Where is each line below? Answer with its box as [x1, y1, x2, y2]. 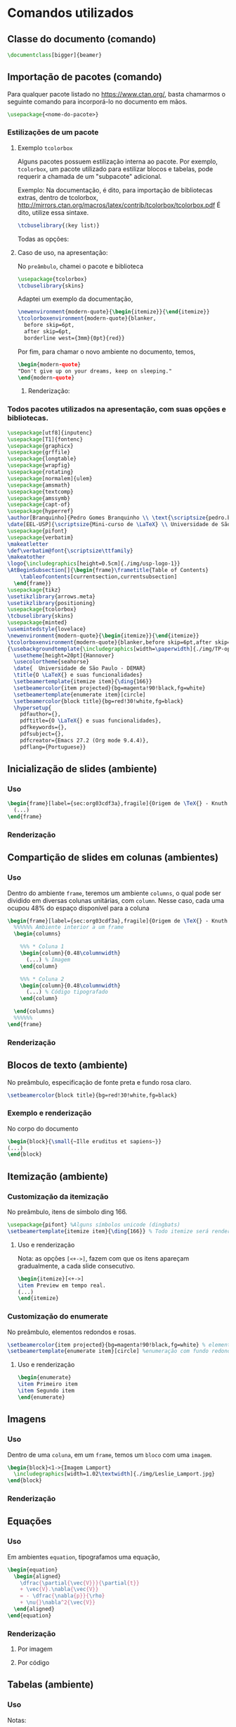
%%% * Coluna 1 [20, 943, 65, 950]
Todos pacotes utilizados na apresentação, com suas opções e [7, 404, 227, 414]
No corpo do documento [7, 1124, 79, 1133]
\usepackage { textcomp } [7, 488, 74, 495]
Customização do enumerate [7, 1311, 109, 1321]
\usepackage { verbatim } [7, 534, 74, 541]
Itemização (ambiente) [7, 1171, 109, 1183]
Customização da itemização [7, 1192, 109, 1202]
